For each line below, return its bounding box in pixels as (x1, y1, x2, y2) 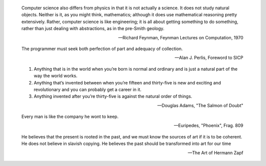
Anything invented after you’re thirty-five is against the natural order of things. (33, 93, 192, 99)
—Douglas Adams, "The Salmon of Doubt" (157, 102, 243, 108)
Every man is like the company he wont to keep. (21, 113, 119, 120)
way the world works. (33, 73, 78, 79)
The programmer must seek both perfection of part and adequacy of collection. (21, 46, 183, 52)
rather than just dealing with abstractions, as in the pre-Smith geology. (21, 26, 165, 31)
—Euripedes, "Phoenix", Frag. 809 (174, 123, 243, 129)
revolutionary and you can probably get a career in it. (33, 86, 142, 92)
